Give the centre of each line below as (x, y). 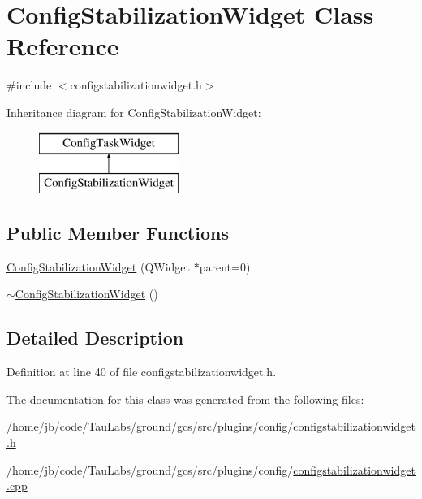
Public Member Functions (118, 233)
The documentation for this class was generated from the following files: (185, 399)
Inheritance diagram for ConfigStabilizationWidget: (134, 112)
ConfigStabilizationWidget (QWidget (99, 266)
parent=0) (225, 266)
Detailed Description (95, 338)
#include (29, 85)
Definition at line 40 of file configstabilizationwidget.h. (142, 372)
